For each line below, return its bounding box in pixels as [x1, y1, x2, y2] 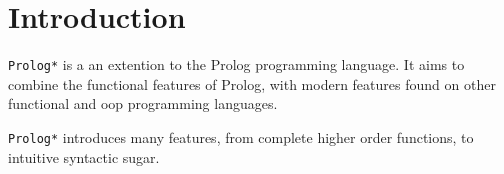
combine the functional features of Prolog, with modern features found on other [8, 73, 496, 94]
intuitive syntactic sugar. [8, 146, 160, 167]
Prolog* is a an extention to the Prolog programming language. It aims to [8, 54, 465, 75]
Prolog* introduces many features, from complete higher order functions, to [8, 126, 474, 147]
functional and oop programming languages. [8, 93, 278, 114]
